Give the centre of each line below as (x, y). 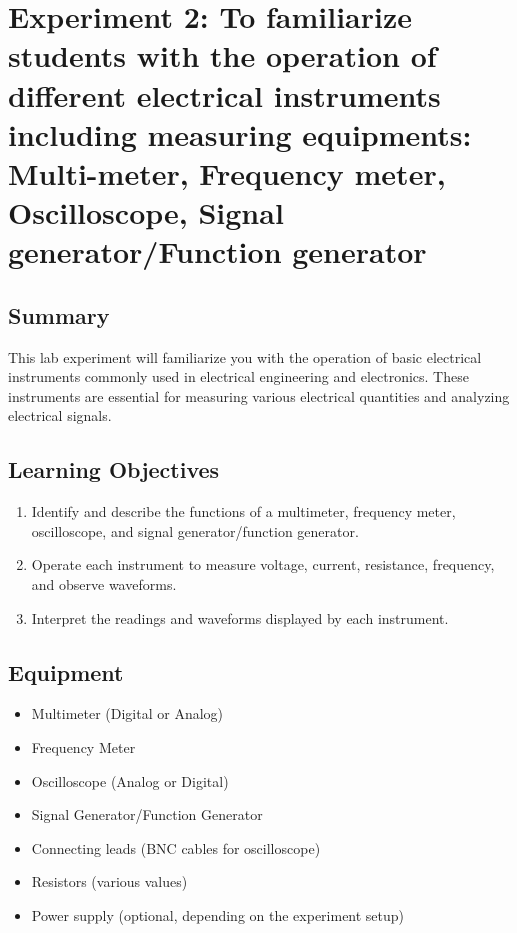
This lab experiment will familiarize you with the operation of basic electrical (245, 356)
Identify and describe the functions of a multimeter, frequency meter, (243, 511)
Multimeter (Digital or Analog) (127, 713)
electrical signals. (60, 415)
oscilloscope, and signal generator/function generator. (195, 530)
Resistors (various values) (109, 881)
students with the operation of (222, 55)
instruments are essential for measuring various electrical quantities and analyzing (259, 395)
